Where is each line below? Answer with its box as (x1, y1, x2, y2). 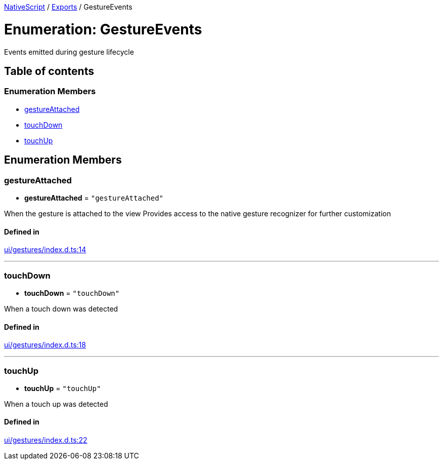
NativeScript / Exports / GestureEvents (4, 3, 132, 11)
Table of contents (4, 64, 94, 78)
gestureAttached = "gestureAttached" (24, 193, 164, 202)
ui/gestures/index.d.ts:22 (4, 436, 87, 445)
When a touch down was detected (4, 304, 118, 313)
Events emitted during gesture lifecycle (4, 47, 134, 56)
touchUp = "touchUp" (24, 383, 101, 393)
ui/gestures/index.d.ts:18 (4, 340, 86, 350)
